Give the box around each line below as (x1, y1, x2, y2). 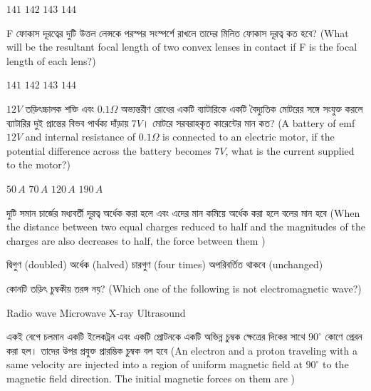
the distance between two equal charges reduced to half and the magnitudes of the (6, 219, 365, 234)
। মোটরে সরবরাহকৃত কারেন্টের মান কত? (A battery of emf (142, 115, 355, 130)
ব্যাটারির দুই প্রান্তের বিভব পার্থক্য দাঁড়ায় (6, 115, 129, 130)
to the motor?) (6, 157, 70, 172)
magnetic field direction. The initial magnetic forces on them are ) (6, 370, 296, 385)
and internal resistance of (25, 129, 136, 144)
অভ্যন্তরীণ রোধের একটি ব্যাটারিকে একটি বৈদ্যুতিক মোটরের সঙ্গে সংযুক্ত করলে (121, 101, 363, 116)
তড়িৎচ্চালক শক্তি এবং (25, 101, 95, 116)
